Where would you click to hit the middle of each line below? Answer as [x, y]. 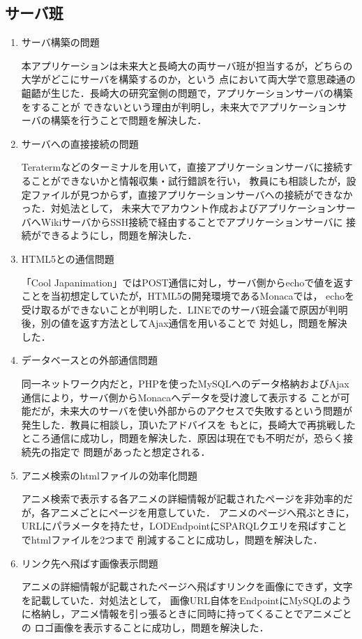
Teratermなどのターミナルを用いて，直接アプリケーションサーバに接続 [182, 167]
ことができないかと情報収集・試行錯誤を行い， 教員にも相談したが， [189, 180]
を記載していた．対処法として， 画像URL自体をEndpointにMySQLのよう [186, 600]
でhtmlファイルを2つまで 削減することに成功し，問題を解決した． [172, 540]
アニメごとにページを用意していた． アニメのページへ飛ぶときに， [202, 512]
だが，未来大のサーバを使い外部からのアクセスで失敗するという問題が [192, 411]
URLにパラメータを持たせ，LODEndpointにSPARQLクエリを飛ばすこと [184, 526]
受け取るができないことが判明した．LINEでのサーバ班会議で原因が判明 [184, 309]
